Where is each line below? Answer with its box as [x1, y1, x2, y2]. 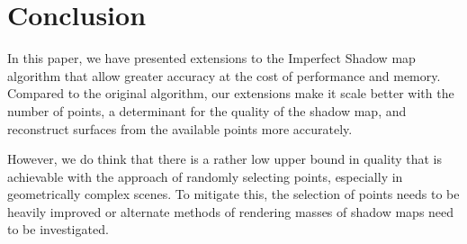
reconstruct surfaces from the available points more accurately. [7, 119, 353, 138]
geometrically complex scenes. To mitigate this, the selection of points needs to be [7, 185, 460, 203]
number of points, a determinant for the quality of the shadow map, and [7, 101, 407, 120]
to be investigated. [7, 220, 109, 239]
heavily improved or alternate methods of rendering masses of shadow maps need [7, 202, 454, 221]
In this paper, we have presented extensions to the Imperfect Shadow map [7, 49, 416, 68]
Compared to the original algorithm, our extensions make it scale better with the [7, 84, 454, 103]
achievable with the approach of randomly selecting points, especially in [7, 167, 403, 185]
